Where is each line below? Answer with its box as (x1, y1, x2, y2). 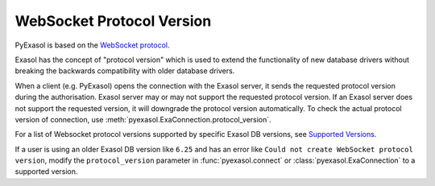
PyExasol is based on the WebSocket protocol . (14, 40, 170, 50)
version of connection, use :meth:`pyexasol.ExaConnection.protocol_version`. (14, 114, 271, 124)
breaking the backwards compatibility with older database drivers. (14, 66, 235, 76)
